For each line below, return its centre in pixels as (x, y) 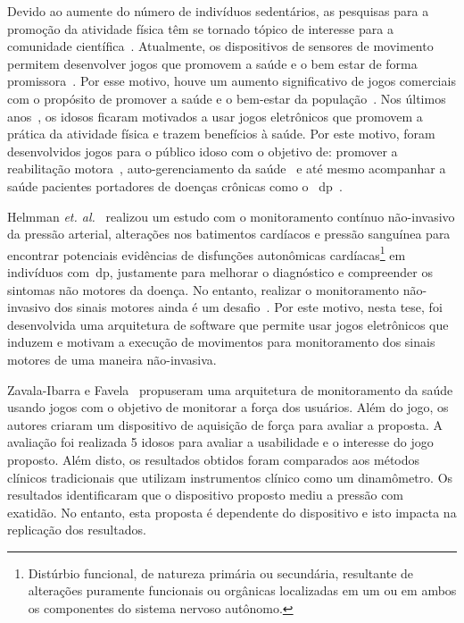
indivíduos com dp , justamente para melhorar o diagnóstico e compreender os (220, 271)
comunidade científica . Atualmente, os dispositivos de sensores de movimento (220, 46)
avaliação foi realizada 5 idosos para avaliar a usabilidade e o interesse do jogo (220, 442)
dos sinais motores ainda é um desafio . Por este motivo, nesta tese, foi (248, 307)
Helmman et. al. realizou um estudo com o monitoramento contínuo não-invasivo (231, 216)
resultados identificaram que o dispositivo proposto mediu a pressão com (206, 495)
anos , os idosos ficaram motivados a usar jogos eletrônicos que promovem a (215, 116)
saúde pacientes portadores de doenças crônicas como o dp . (175, 185)
